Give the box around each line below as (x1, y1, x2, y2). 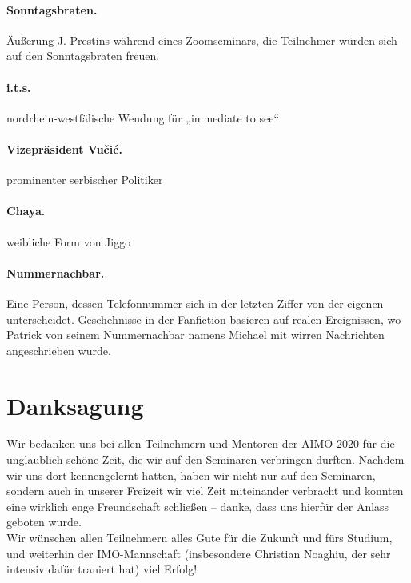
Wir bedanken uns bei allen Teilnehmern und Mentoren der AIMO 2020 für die (6, 435, 395, 452)
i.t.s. (6, 78, 31, 95)
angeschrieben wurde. (6, 341, 111, 358)
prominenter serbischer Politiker (6, 171, 163, 188)
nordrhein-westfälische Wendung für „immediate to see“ (6, 109, 280, 126)
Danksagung (6, 389, 144, 421)
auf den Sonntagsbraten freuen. (6, 47, 160, 64)
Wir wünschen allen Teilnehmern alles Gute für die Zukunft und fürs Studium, (6, 529, 393, 546)
